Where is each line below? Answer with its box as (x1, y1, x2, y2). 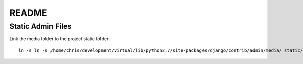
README (9, 7, 47, 18)
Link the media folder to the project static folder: (9, 36, 110, 42)
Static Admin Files (9, 22, 72, 31)
